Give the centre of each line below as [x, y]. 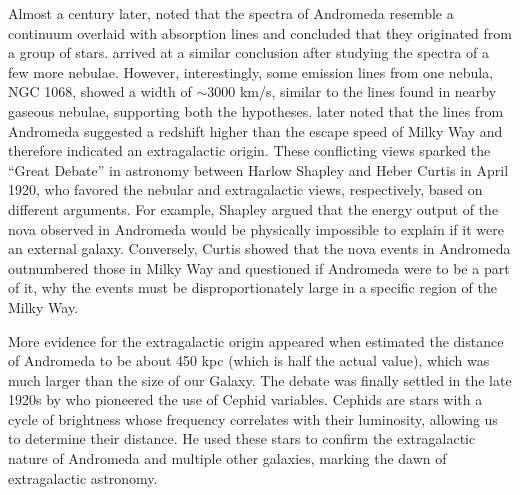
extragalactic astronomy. [83, 477]
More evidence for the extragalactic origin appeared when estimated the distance [256, 340]
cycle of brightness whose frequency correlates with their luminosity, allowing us [253, 418]
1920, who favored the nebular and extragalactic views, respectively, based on [245, 189]
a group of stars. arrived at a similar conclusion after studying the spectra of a [249, 52]
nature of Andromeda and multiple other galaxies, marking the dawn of [227, 458]
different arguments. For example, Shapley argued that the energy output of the [253, 208]
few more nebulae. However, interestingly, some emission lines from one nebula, [251, 71]
